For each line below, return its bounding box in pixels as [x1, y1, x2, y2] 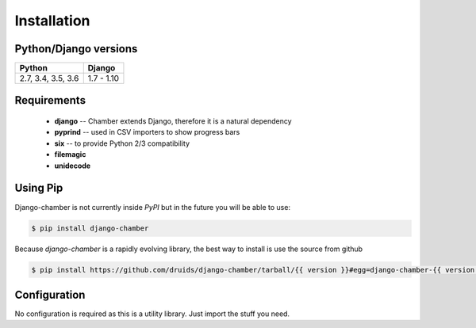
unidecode [54, 161, 91, 170]
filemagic [54, 150, 86, 159]
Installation [14, 12, 90, 29]
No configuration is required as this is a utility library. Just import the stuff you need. [14, 309, 290, 318]
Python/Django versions [14, 42, 138, 55]
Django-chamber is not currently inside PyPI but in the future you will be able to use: [14, 202, 291, 212]
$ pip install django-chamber [31, 223, 149, 233]
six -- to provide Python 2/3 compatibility [54, 139, 190, 148]
